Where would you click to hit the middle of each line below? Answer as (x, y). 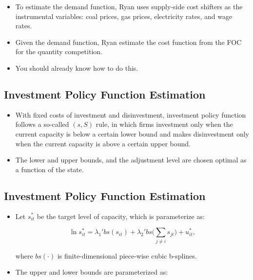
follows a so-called (42, 124)
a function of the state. (49, 169)
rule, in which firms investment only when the (164, 124)
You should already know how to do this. (77, 68)
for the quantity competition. (59, 51)
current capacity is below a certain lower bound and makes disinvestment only (132, 133)
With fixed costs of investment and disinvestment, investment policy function (131, 114)
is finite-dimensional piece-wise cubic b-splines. (127, 255)
